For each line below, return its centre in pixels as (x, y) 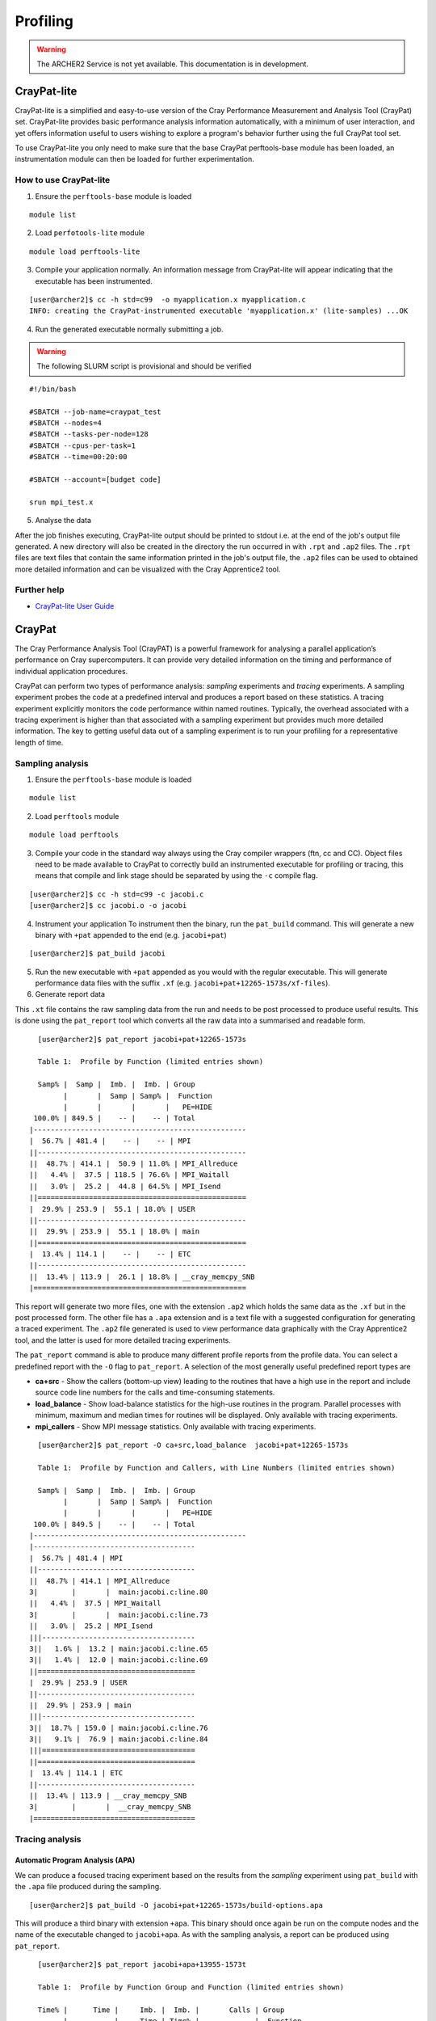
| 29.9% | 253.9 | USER (78, 1683)
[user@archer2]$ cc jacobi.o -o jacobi (108, 906)
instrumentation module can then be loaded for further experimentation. (134, 159)
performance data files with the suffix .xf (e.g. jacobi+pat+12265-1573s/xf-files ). (183, 983)
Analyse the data (63, 521)
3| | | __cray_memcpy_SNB (110, 1807)
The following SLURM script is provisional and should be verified (144, 366)
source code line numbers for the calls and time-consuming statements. (155, 1392)
